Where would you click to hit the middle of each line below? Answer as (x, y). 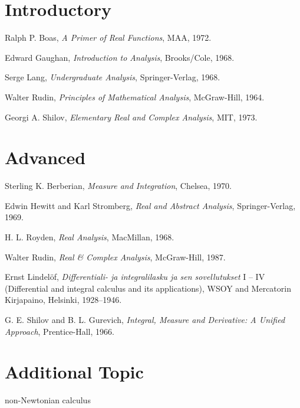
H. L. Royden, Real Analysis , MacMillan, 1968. (90, 237)
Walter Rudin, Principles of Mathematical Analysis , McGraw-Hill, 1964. (135, 97)
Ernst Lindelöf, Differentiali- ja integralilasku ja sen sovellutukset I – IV (135, 277)
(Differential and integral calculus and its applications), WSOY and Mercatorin (148, 288)
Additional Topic (74, 372)
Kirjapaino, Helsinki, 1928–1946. (63, 300)
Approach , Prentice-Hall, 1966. (60, 331)
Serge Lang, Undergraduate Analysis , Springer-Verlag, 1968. (113, 77)
